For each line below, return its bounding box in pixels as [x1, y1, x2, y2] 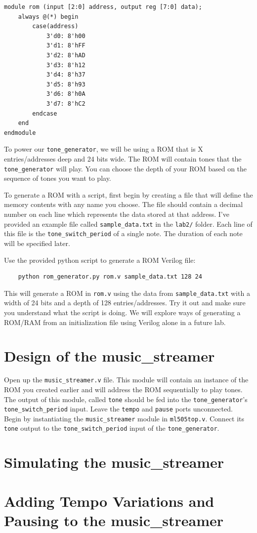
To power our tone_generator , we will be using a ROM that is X [4, 144, 203, 154]
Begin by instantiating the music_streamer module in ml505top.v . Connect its [4, 413, 245, 423]
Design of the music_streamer [4, 346, 215, 366]
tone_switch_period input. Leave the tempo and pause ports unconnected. [4, 404, 233, 414]
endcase [32, 110, 57, 117]
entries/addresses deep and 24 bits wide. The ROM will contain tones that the [4, 153, 242, 164]
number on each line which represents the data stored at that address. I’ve [4, 209, 229, 219]
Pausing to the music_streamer [4, 510, 224, 530]
